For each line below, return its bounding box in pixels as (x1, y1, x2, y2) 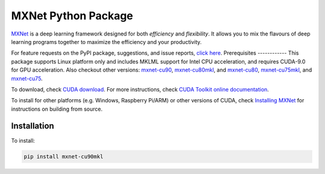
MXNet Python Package (11, 9, 134, 22)
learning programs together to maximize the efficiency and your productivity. (11, 38, 202, 45)
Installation (11, 121, 54, 131)
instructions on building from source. (11, 105, 103, 113)
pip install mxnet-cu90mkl (23, 153, 104, 160)
